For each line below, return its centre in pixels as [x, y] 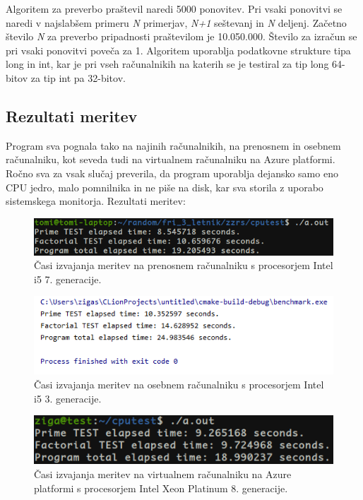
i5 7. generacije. [68, 279]
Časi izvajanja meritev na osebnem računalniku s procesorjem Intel [179, 384]
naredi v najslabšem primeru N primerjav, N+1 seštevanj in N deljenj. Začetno [176, 22]
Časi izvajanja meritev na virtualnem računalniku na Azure [163, 474]
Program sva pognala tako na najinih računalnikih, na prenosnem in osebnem [173, 145]
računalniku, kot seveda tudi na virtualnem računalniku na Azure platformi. [171, 159]
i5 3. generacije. [68, 398]
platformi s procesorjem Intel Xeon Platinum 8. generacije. [161, 488]
